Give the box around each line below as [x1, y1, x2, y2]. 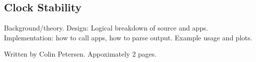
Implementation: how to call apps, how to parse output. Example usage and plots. [4, 32, 253, 42]
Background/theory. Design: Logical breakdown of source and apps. [4, 23, 208, 33]
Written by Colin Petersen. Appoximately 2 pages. [4, 49, 157, 59]
